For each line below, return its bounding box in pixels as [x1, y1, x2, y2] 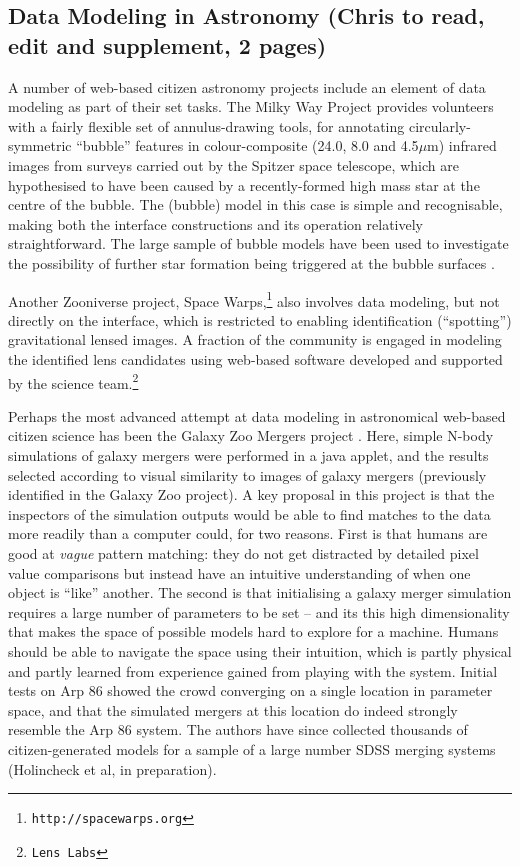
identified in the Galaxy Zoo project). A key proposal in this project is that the [8, 484, 495, 505]
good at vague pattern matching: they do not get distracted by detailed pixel [8, 542, 479, 563]
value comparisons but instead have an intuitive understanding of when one [8, 562, 471, 583]
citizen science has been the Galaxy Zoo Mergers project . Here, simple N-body [8, 425, 494, 446]
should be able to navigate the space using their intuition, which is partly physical [8, 640, 512, 661]
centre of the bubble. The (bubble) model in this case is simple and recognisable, [8, 194, 503, 215]
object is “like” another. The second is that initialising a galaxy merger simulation [8, 582, 512, 603]
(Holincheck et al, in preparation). [8, 758, 217, 779]
